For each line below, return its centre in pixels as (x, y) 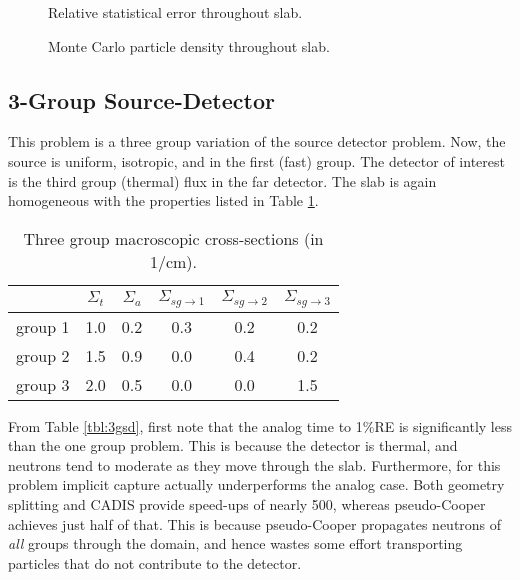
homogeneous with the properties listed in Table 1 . (163, 200)
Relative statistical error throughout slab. (175, 12)
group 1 (43, 326)
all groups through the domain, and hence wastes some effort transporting (235, 543)
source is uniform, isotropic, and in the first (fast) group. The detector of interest (256, 160)
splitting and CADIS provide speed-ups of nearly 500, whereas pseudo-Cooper (247, 504)
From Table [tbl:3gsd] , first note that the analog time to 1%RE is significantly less (260, 425)
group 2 (43, 355)
